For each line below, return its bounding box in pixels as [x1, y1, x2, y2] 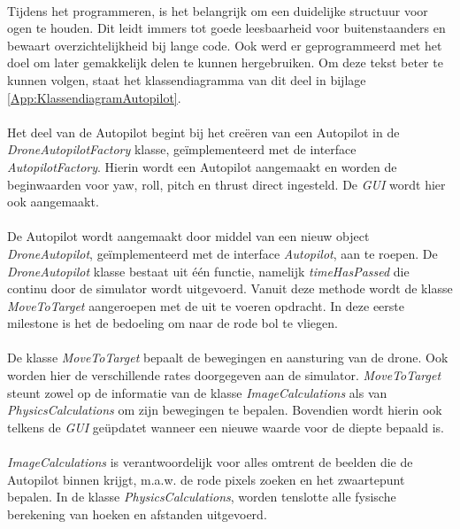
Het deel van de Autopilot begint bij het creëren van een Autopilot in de [7, 122, 400, 141]
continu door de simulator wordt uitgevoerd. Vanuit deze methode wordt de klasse [7, 279, 453, 298]
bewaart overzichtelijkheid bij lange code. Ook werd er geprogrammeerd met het [7, 35, 442, 54]
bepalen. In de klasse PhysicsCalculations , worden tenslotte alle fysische [7, 487, 396, 506]
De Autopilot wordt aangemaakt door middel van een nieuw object [7, 227, 370, 245]
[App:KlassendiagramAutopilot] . [7, 88, 181, 106]
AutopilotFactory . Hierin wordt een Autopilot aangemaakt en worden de [7, 157, 397, 175]
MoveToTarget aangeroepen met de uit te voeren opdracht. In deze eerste [7, 296, 404, 315]
